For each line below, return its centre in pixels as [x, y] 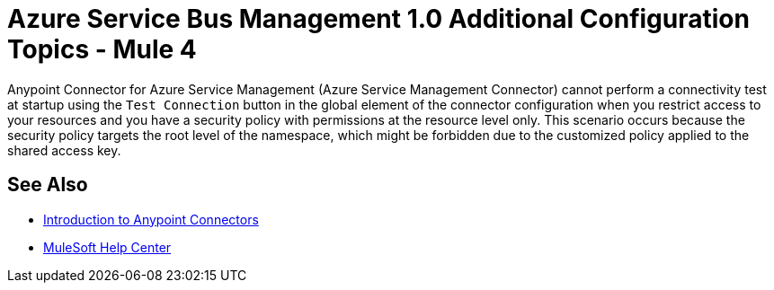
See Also [48, 185]
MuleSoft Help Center [107, 247]
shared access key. [64, 150]
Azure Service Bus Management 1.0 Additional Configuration [378, 19]
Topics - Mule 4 [102, 49]
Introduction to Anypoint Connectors [151, 219]
